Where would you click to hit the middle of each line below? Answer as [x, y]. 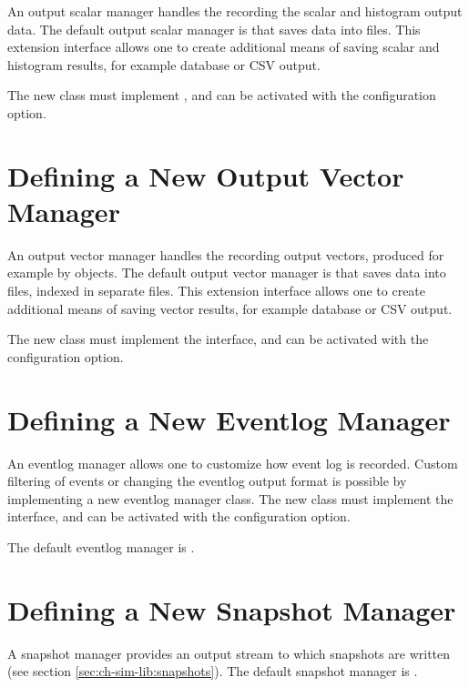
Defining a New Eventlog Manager [229, 419]
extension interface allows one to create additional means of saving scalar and [224, 47]
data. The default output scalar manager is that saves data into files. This [214, 29]
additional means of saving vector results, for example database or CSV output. [230, 308]
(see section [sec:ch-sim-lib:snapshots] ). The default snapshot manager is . [213, 671]
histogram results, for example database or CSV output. [164, 64]
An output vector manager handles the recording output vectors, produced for [226, 254]
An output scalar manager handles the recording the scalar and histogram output [235, 11]
